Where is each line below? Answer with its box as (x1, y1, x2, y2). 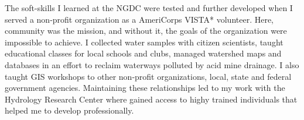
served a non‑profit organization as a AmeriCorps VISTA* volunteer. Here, (5, 13, 274, 25)
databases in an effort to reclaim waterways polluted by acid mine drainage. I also (5, 58, 299, 70)
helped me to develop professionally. (5, 104, 134, 117)
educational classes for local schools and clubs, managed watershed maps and (5, 47, 282, 59)
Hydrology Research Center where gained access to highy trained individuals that (5, 93, 298, 105)
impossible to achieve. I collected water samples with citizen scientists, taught (5, 36, 283, 48)
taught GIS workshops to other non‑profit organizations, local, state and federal (5, 70, 292, 82)
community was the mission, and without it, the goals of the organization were (5, 24, 287, 37)
